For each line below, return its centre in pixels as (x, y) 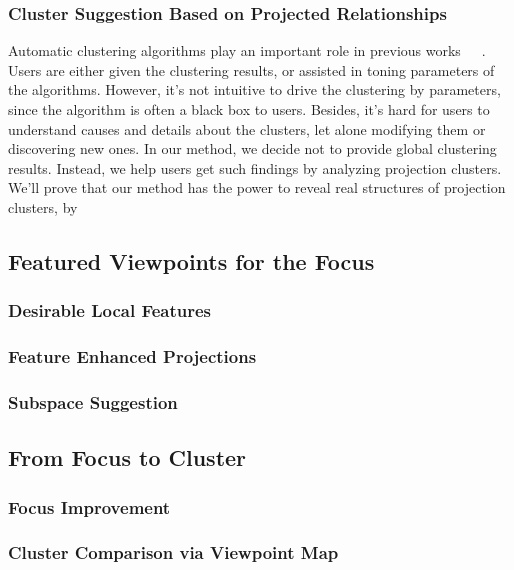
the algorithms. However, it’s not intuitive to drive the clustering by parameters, (254, 89)
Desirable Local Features (110, 310)
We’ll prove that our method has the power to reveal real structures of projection (257, 187)
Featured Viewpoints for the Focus (191, 260)
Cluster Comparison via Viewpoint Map (173, 552)
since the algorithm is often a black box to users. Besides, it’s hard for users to (249, 109)
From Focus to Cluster (127, 457)
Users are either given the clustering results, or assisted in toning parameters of (251, 69)
